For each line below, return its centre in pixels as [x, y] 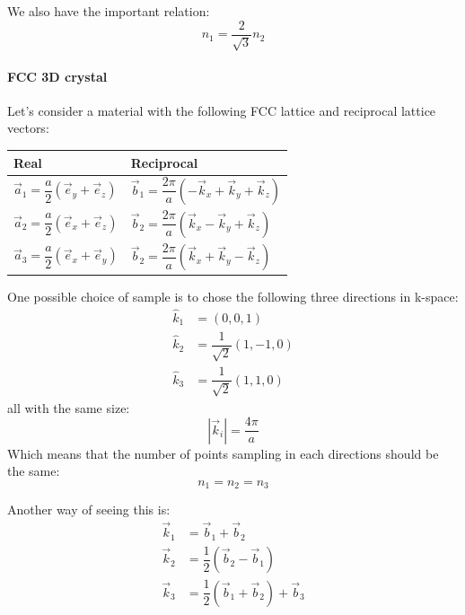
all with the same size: [69, 407]
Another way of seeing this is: [89, 510]
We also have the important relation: [109, 11]
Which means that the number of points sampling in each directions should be [223, 453]
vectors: [28, 128]
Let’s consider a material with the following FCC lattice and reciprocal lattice [222, 110]
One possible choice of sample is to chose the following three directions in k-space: [233, 296]
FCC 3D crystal [57, 76]
